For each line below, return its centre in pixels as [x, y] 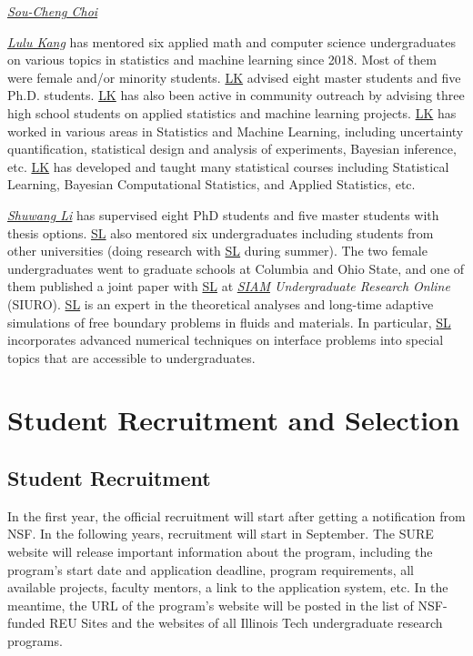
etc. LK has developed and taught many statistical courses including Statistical [228, 166]
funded [26, 623]
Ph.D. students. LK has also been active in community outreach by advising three [236, 95]
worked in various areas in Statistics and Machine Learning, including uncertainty [236, 131]
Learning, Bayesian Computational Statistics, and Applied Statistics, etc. [211, 184]
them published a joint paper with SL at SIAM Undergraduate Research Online [229, 286]
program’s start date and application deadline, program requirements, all [211, 569]
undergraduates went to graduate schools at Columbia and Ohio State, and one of [236, 268]
